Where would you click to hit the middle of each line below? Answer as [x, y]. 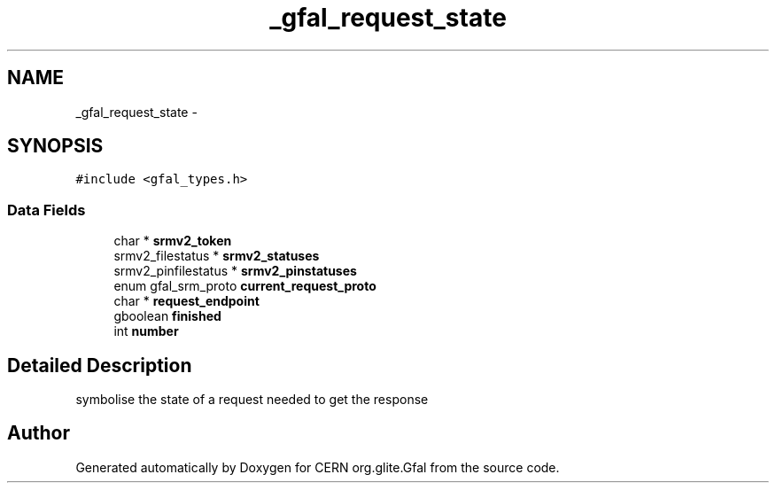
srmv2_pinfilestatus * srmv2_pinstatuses [235, 271]
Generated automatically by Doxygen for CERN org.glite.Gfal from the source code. [318, 467]
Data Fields [47, 210]
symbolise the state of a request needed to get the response [252, 400]
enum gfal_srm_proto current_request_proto [245, 286]
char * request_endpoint [186, 301]
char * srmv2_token [173, 241]
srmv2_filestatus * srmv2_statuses [217, 256]
